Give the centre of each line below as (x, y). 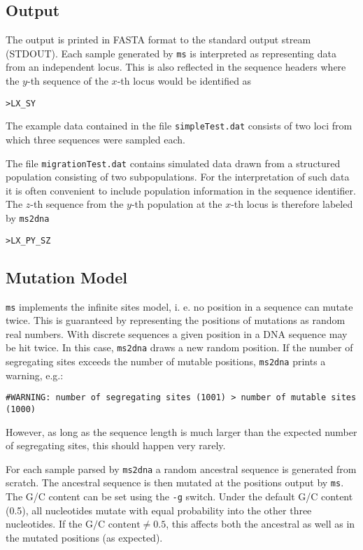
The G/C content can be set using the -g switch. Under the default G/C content (179, 496)
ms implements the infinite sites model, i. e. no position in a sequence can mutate (179, 306)
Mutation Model (66, 277)
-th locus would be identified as (184, 81)
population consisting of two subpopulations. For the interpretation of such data (178, 177)
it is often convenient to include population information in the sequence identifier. (181, 190)
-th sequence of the (67, 81)
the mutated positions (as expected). (84, 537)
